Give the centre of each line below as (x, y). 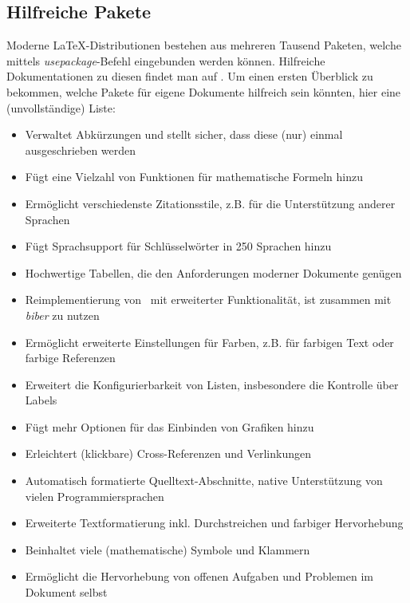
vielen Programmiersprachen (95, 496)
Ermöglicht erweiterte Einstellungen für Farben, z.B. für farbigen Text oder (209, 342)
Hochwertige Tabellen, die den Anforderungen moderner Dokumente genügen (213, 272)
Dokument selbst (66, 592)
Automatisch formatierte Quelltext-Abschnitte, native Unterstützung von (204, 481)
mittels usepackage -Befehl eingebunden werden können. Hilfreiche (166, 60)
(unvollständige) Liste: (61, 107)
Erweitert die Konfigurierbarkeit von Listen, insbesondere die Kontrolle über (212, 384)
